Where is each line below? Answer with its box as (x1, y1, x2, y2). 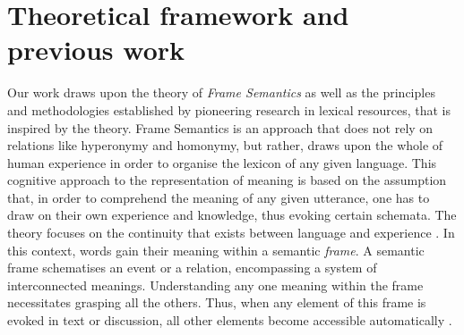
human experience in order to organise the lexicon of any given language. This (7, 153, 437, 172)
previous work (7, 31, 185, 68)
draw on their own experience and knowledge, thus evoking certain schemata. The (7, 205, 457, 224)
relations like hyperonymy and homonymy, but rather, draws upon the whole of (7, 136, 443, 155)
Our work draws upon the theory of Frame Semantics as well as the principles (7, 83, 435, 102)
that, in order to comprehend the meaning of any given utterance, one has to (7, 188, 430, 206)
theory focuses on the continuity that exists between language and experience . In (7, 223, 455, 242)
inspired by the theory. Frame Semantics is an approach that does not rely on (7, 118, 434, 137)
